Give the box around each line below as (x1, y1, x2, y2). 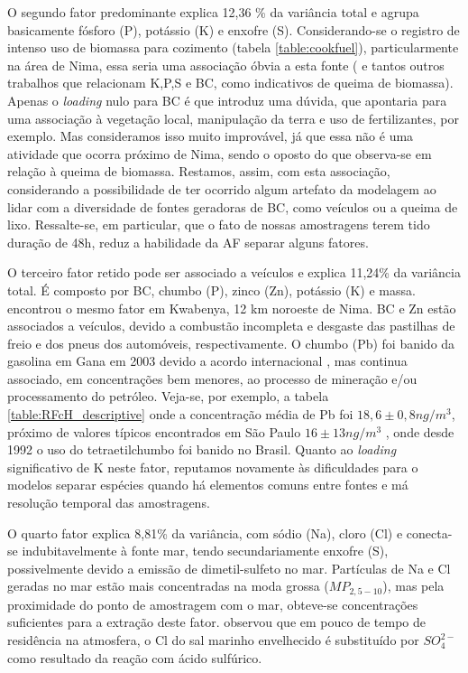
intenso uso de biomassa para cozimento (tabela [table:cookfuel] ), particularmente (7, 38, 459, 57)
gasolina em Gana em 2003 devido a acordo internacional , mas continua (7, 351, 408, 370)
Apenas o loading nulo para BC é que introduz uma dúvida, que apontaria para (7, 90, 447, 109)
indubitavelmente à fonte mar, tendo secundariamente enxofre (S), (22, 541, 389, 560)
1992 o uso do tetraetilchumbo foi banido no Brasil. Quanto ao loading (7, 440, 397, 459)
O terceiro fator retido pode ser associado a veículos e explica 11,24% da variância (7, 263, 461, 282)
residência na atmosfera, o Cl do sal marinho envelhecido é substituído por (7, 631, 419, 650)
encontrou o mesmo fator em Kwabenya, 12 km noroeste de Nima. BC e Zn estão (7, 298, 456, 317)
